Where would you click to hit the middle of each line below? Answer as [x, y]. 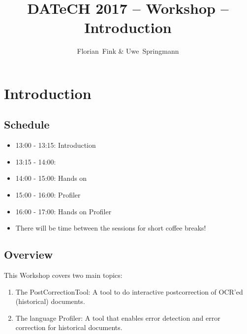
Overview [29, 254]
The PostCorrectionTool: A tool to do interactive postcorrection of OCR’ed [129, 291]
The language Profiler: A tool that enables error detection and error [118, 317]
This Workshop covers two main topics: [63, 275]
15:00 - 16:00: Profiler [48, 195]
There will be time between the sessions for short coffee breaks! [111, 228]
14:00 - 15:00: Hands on [51, 178]
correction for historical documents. [69, 327]
